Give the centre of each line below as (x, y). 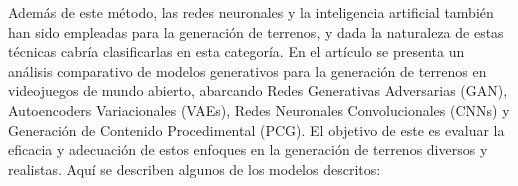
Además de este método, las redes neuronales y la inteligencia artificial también (251, 12)
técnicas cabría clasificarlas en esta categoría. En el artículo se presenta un (236, 51)
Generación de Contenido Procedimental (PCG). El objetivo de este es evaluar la (256, 129)
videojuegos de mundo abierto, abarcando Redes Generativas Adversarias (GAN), (258, 90)
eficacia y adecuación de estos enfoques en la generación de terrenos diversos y (248, 149)
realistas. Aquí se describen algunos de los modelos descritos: (194, 168)
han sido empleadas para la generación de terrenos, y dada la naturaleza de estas (256, 31)
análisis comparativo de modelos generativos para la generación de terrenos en (247, 70)
